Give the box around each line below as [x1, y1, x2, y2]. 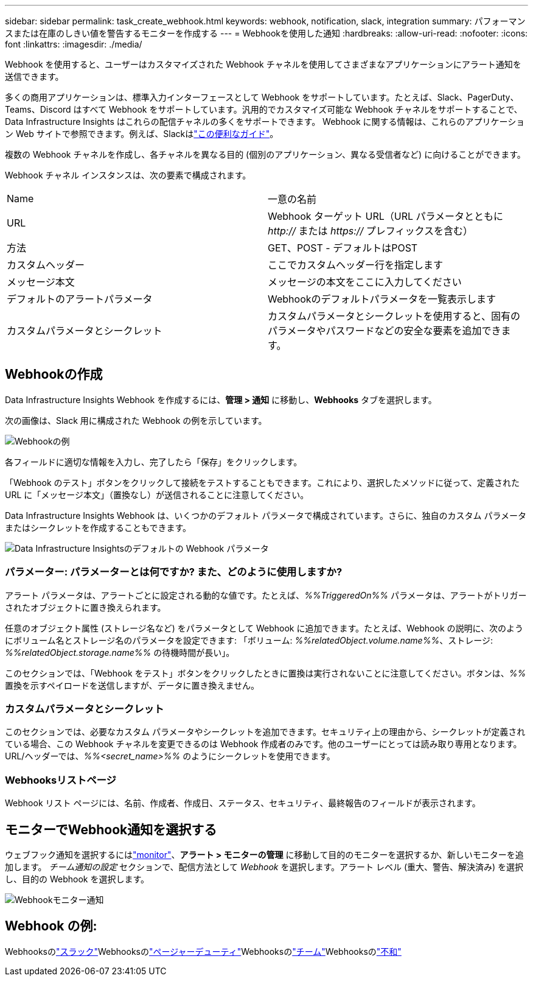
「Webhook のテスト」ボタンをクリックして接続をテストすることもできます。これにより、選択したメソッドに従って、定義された [5, 477, 520, 488]
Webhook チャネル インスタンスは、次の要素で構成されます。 [5, 170, 251, 180]
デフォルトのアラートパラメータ [7, 293, 153, 305]
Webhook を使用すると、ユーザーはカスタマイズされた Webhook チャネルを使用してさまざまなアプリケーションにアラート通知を [5, 59, 521, 69]
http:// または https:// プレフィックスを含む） [268, 225, 473, 237]
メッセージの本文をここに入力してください [268, 276, 462, 288]
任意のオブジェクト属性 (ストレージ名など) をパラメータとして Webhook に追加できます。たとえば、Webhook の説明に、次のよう [5, 622, 524, 633]
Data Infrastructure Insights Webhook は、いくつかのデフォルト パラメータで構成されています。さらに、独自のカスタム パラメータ [5, 510, 527, 521]
